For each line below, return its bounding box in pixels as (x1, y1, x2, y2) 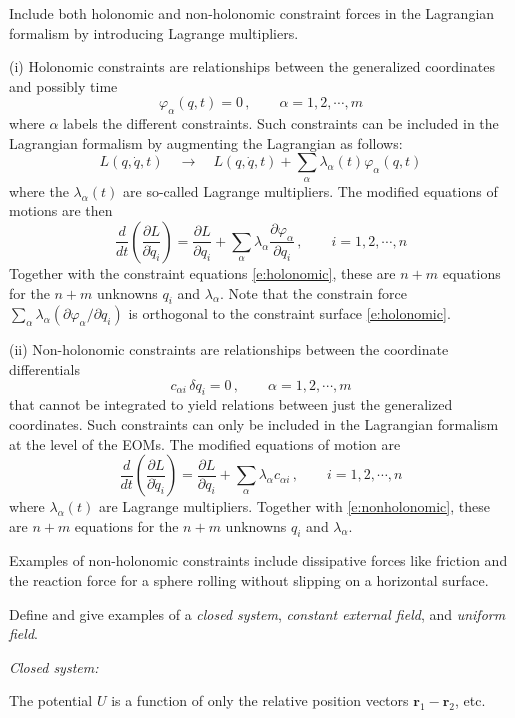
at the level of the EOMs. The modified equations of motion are (9, 433, 401, 454)
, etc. (455, 690, 486, 711)
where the (9, 180, 69, 201)
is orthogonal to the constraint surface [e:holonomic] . (128, 303, 451, 324)
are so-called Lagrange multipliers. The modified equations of (123, 180, 498, 201)
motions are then (9, 200, 113, 221)
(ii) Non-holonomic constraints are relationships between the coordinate (9, 339, 449, 360)
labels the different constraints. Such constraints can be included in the (63, 113, 499, 134)
